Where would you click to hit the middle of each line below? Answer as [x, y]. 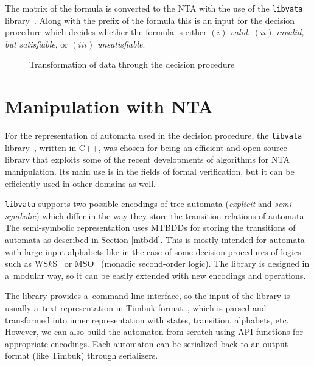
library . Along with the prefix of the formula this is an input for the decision [150, 20]
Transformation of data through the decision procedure [132, 64]
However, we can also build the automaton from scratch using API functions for [154, 332]
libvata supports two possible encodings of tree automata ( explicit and [138, 204]
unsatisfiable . [121, 44]
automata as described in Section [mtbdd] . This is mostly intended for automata [155, 240]
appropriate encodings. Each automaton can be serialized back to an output [147, 343]
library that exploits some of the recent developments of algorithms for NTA [147, 159]
